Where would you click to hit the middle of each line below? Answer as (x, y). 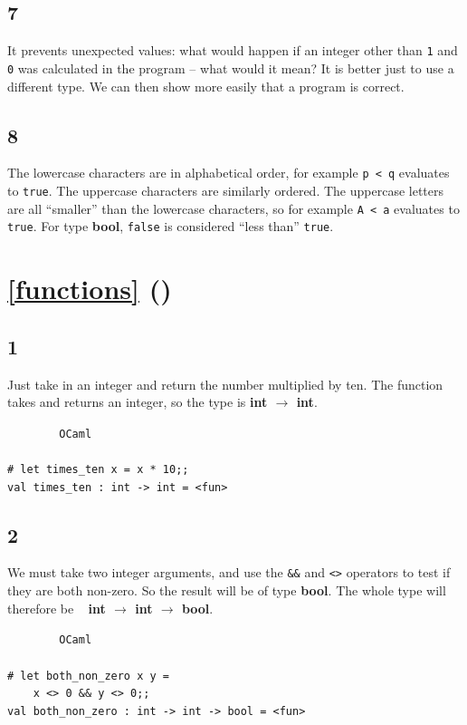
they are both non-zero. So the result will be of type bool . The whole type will (227, 590)
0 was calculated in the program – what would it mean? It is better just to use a (231, 68)
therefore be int (57, 608)
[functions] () (90, 289)
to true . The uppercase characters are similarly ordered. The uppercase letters (226, 190)
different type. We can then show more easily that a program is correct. (206, 86)
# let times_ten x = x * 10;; (98, 469)
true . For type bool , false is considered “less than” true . (171, 226)
